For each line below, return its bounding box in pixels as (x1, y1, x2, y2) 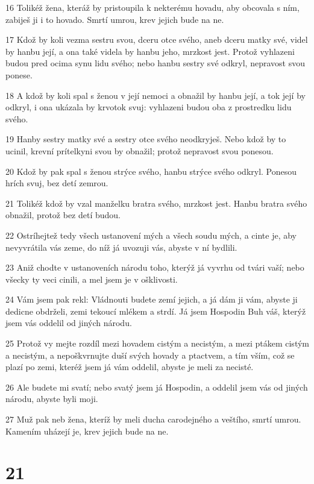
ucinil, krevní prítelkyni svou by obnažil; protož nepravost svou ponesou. (5, 144, 274, 157)
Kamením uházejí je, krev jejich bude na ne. (5, 424, 169, 437)
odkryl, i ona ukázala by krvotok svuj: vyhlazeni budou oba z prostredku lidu (5, 101, 292, 113)
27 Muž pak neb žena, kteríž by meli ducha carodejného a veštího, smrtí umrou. (5, 413, 301, 426)
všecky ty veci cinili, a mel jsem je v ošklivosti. (5, 272, 178, 285)
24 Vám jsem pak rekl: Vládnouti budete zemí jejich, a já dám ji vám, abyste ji (5, 293, 298, 306)
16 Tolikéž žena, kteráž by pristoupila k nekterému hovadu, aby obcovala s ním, (5, 1, 300, 13)
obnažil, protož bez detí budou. (5, 209, 121, 221)
